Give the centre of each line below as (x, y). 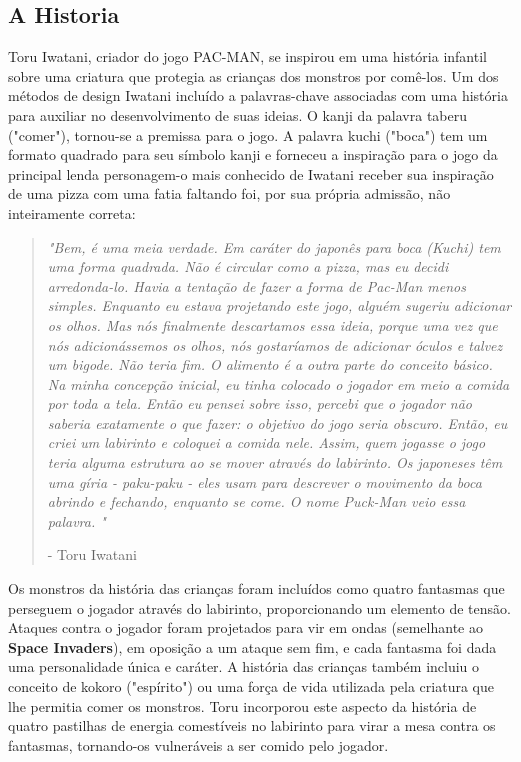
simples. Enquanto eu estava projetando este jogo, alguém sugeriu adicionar (279, 305)
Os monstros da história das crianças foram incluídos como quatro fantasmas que (256, 588)
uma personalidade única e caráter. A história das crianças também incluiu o (244, 666)
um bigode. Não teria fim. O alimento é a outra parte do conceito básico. (270, 364)
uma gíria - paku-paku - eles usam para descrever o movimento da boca (264, 481)
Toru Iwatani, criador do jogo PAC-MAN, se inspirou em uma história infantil (247, 56)
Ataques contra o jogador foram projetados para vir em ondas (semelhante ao (245, 627)
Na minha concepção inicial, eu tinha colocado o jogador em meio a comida (278, 383)
